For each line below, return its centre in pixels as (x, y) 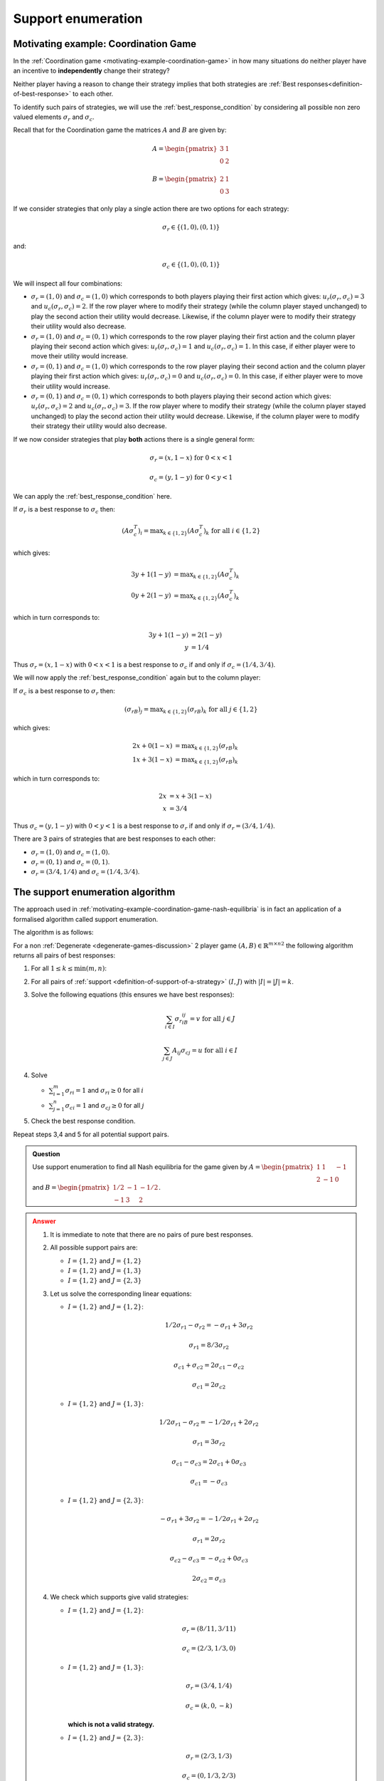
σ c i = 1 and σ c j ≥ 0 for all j (105, 1106)
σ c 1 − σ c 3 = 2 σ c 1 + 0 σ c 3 (209, 1463)
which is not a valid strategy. (111, 1725)
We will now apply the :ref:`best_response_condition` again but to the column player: (137, 677)
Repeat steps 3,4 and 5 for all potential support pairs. (91, 1134)
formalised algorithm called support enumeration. (86, 919)
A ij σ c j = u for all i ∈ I (205, 1051)
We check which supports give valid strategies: (119, 1597)
